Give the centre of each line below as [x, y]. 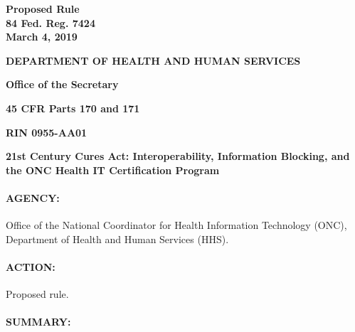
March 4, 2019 [42, 37]
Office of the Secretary [62, 84]
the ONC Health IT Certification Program [113, 170]
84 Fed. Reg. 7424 [51, 22]
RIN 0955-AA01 [47, 132]
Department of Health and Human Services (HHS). [117, 239]
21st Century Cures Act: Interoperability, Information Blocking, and [178, 156]
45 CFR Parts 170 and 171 [73, 108]
